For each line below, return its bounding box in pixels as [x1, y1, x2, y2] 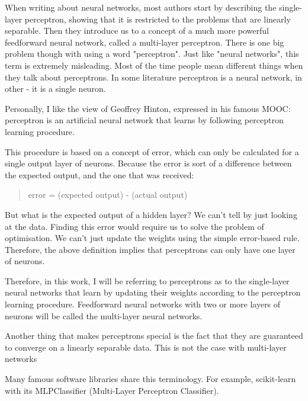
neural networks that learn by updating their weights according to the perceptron [5, 286, 301, 299]
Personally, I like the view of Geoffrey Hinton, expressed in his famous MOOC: [5, 102, 291, 114]
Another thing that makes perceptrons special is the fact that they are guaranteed [5, 329, 303, 342]
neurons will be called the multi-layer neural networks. [5, 309, 203, 322]
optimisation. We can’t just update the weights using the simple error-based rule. [5, 232, 300, 244]
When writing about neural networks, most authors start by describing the [5, 1, 277, 13]
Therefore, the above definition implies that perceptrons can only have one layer [5, 243, 296, 255]
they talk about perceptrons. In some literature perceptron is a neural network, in [5, 70, 302, 83]
